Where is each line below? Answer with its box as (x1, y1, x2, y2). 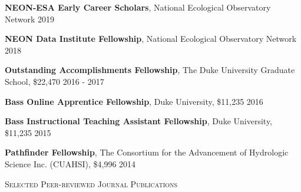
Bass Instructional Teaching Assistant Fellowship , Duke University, (5, 115, 273, 127)
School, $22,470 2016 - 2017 (5, 75, 104, 87)
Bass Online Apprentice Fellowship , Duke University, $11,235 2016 (5, 95, 263, 107)
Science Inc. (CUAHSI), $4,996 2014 (5, 157, 136, 170)
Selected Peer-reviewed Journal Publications (5, 177, 178, 190)
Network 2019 (5, 12, 55, 25)
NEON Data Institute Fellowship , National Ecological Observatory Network (5, 32, 297, 45)
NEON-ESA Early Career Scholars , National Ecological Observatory (5, 1, 271, 13)
